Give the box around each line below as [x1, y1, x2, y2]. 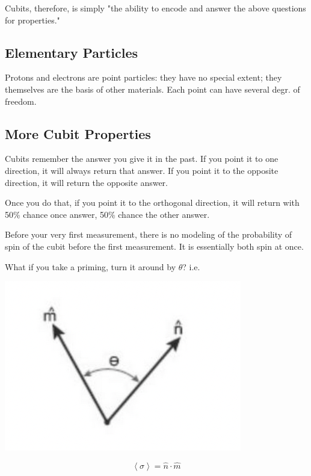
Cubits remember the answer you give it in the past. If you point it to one [5, 152, 279, 165]
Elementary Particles [5, 43, 138, 61]
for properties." [5, 13, 60, 26]
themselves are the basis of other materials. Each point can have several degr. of [5, 82, 300, 95]
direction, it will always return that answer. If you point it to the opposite [5, 164, 279, 176]
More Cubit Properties [5, 124, 151, 143]
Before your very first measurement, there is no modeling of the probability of [5, 228, 292, 241]
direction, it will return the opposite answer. [5, 176, 168, 188]
